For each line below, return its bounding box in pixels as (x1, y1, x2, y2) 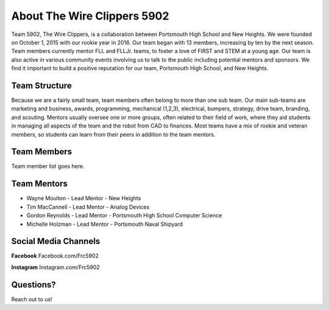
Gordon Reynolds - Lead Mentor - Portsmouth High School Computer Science (26, 212, 222, 219)
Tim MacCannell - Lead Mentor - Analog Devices (26, 203, 150, 211)
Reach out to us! (11, 295, 52, 303)
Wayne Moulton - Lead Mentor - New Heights (26, 195, 141, 202)
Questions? (11, 279, 56, 290)
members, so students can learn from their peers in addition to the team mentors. (11, 131, 216, 138)
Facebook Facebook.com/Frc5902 (11, 252, 99, 259)
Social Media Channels (11, 236, 101, 247)
